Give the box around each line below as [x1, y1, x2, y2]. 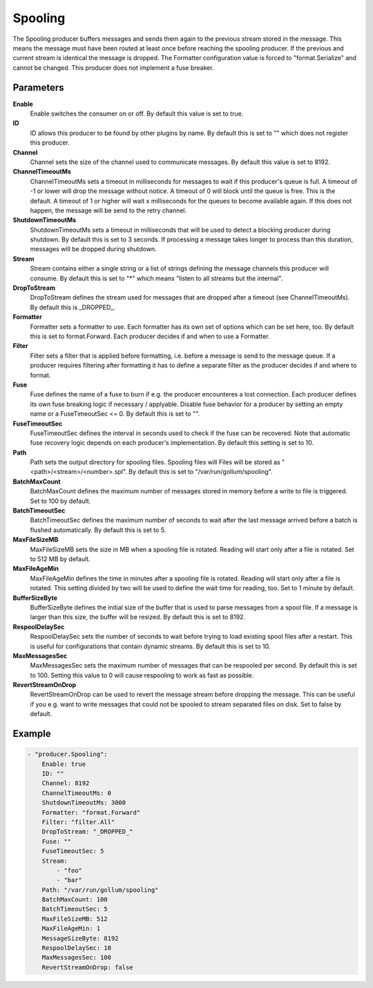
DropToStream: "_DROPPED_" [41, 827, 134, 836]
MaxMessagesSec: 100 [41, 953, 112, 962]
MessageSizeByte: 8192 [41, 934, 119, 942]
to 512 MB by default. [30, 554, 91, 563]
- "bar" [56, 876, 83, 884]
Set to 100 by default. [30, 497, 91, 505]
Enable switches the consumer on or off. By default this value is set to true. [30, 109, 244, 118]
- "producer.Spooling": [27, 751, 108, 758]
